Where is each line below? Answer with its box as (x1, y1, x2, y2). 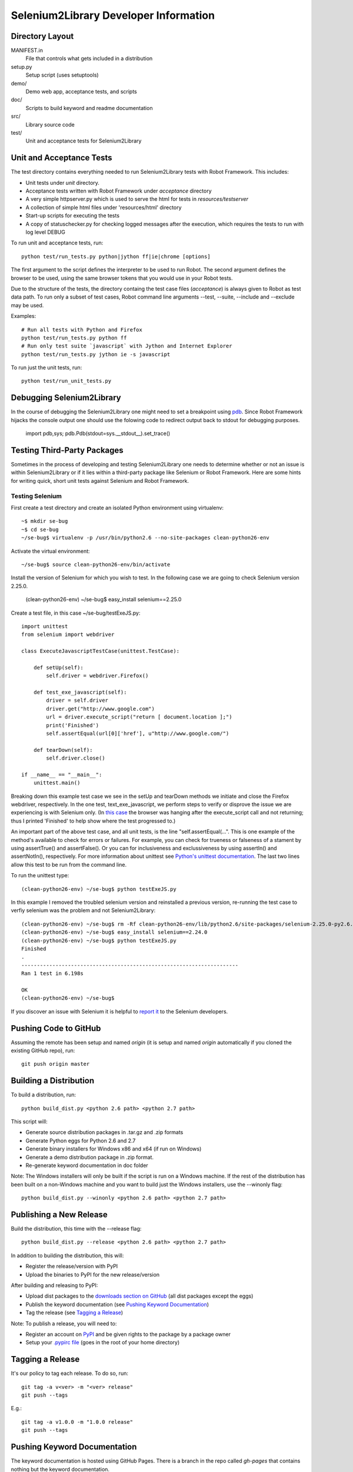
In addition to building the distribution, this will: (11, 1252, 124, 1259)
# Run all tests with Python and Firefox (21, 326, 142, 333)
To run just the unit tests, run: (11, 364, 82, 371)
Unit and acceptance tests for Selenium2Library (25, 137, 142, 144)
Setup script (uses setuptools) (25, 71, 99, 79)
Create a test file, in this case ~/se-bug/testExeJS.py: (11, 609, 141, 616)
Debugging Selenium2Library (11, 393, 122, 403)
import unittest (21, 623, 68, 629)
